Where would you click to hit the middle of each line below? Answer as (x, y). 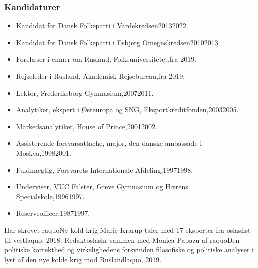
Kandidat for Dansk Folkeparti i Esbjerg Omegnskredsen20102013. (118, 42)
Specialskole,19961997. (50, 196)
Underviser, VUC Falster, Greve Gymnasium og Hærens (102, 187)
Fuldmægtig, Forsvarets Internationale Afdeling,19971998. (104, 170)
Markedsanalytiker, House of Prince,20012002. (86, 126)
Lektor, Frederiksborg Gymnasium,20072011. (85, 92)
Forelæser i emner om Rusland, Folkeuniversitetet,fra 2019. (106, 59)
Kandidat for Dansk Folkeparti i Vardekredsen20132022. (102, 25)
